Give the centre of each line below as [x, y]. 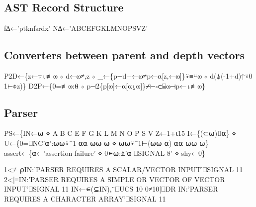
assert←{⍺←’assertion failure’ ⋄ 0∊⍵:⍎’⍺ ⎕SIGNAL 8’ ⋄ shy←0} [105, 153]
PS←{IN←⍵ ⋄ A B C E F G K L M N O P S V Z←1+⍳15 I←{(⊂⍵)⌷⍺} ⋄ [120, 133]
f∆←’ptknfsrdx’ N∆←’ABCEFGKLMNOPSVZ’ [76, 28]
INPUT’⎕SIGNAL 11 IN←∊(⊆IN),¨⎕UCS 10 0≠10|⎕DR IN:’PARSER [111, 189]
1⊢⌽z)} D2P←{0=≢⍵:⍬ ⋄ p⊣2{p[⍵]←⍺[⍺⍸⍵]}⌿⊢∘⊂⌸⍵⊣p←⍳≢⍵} [105, 85]
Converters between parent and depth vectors [125, 55]
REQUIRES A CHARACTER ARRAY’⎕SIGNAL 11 [85, 198]
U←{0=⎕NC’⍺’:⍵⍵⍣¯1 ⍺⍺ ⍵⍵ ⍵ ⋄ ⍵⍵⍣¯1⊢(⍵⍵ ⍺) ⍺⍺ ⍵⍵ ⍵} [106, 143]
